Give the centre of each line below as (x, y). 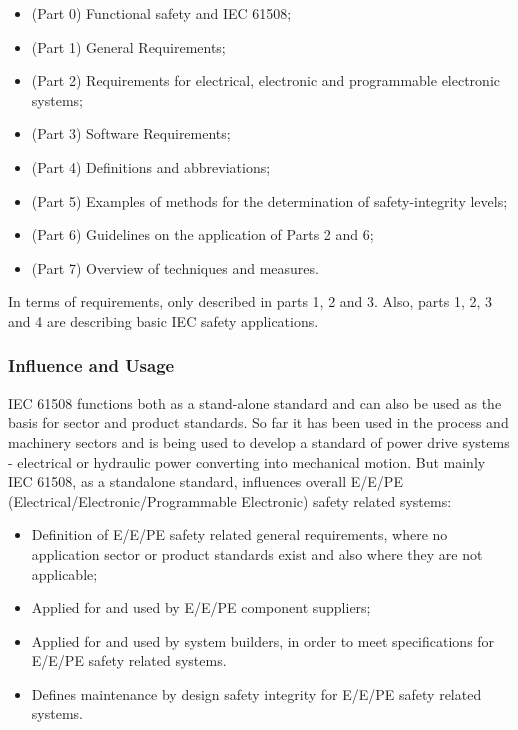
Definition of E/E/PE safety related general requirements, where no (239, 534)
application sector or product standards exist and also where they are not (257, 553)
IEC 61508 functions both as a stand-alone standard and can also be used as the (255, 402)
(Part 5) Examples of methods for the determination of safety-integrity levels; (269, 200)
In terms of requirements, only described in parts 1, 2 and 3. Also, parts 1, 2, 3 (250, 301)
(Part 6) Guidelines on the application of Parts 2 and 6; (202, 234)
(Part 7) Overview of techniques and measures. (175, 267)
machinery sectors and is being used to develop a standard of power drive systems (259, 441)
